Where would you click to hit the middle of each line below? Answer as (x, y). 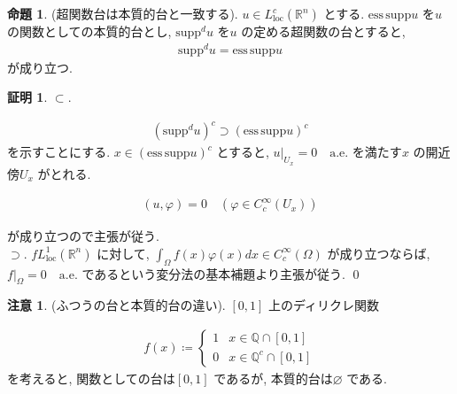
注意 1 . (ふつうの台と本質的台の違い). (116, 305)
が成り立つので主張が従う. (83, 236)
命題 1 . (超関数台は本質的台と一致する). (123, 13)
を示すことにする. (59, 152)
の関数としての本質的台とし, (89, 31)
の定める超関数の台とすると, (323, 31)
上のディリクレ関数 (323, 305)
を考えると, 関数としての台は (91, 379)
